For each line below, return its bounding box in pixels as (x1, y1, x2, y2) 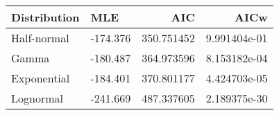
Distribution (11, 9, 80, 25)
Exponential (11, 70, 70, 86)
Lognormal (11, 90, 63, 106)
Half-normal (11, 30, 69, 46)
